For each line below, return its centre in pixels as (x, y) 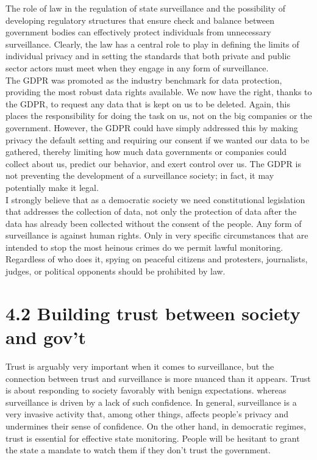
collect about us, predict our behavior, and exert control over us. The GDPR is (153, 163)
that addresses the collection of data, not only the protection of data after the (151, 211)
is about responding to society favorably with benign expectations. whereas (146, 390)
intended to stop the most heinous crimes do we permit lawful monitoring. (144, 247)
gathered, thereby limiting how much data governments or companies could (146, 152)
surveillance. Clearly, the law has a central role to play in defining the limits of (152, 44)
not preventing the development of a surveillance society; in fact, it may (140, 175)
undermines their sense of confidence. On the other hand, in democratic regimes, (156, 426)
